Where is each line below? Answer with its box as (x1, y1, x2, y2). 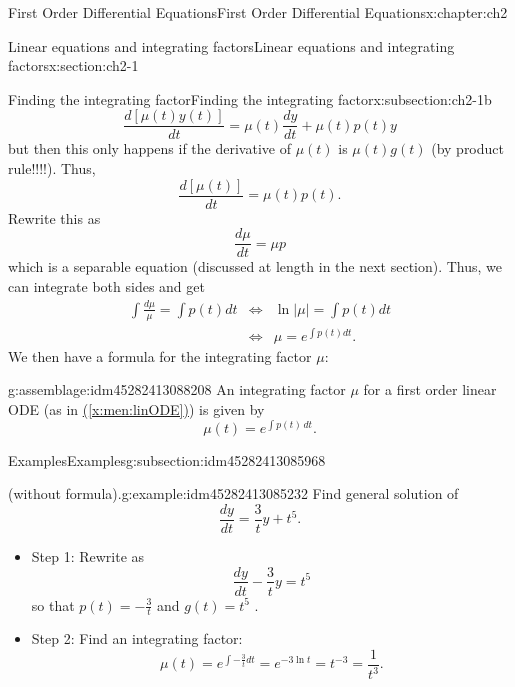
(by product (431, 138, 504, 159)
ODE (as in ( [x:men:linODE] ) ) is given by (8, 399, 265, 419)
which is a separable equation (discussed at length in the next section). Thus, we (8, 256, 503, 277)
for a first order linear (363, 379, 497, 400)
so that (31, 594, 75, 615)
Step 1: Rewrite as (31, 545, 145, 566)
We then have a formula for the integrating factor (8, 345, 312, 366)
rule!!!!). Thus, (8, 158, 96, 179)
